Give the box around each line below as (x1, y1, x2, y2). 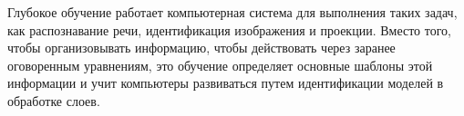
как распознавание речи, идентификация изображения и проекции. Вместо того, (7, 20, 451, 39)
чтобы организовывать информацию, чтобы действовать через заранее (7, 38, 396, 57)
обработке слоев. (7, 91, 100, 110)
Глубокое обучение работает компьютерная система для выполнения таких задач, (7, 3, 458, 21)
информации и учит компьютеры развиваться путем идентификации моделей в (7, 73, 444, 92)
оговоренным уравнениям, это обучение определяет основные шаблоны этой (7, 55, 433, 74)
